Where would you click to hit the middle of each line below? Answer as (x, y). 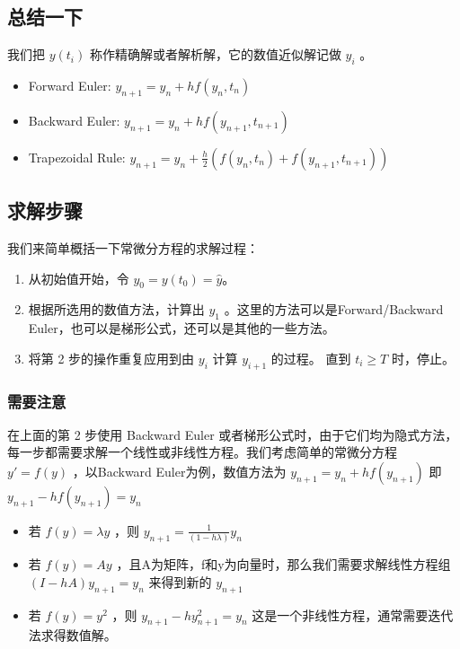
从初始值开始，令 (79, 278)
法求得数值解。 (72, 635)
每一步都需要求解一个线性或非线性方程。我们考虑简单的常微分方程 (202, 452)
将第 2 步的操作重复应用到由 (111, 358)
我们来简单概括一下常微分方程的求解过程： (133, 248)
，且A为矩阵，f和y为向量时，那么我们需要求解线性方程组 (283, 564)
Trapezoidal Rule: (77, 157)
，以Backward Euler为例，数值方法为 (179, 471)
